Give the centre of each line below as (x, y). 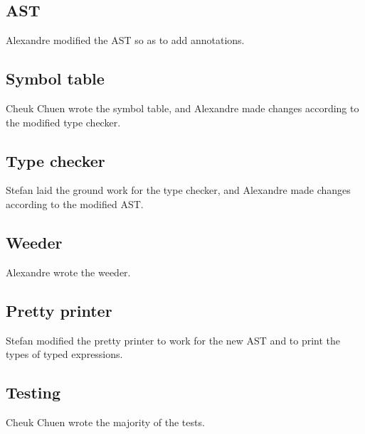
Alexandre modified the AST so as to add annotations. (125, 40)
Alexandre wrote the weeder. (68, 272)
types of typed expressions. (64, 354)
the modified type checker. (63, 122)
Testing (33, 392)
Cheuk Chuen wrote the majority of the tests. (105, 422)
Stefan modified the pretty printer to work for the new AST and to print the (173, 340)
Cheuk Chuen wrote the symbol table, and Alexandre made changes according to (182, 108)
